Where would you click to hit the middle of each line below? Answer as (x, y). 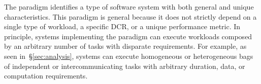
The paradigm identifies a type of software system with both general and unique (129, 7)
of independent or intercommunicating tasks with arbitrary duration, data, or (125, 66)
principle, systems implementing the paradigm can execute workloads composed (128, 36)
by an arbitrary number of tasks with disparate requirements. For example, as (125, 46)
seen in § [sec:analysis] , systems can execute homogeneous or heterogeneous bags (129, 56)
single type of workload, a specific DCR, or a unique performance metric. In (122, 26)
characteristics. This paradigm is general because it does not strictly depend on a (130, 16)
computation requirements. (46, 76)
